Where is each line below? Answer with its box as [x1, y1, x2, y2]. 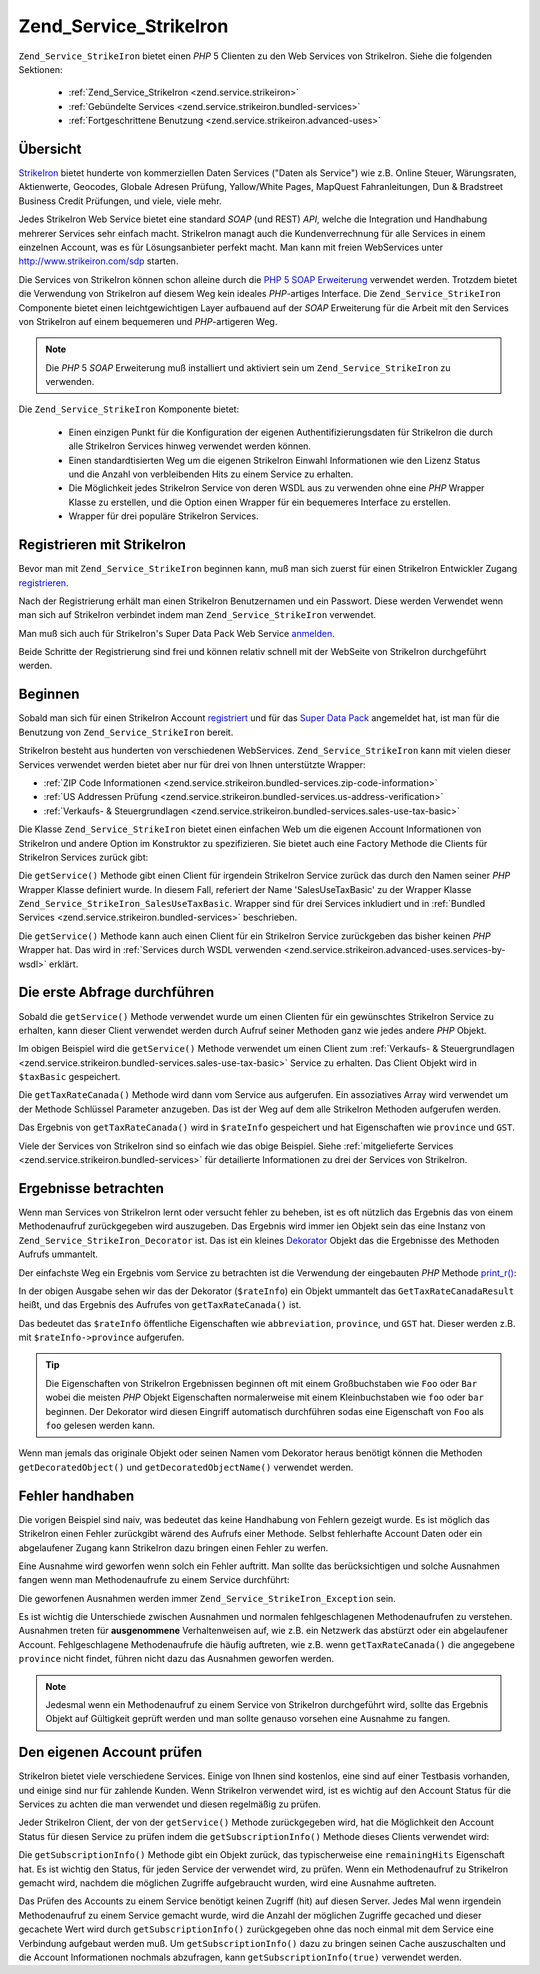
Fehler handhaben [18, 1487, 135, 1504]
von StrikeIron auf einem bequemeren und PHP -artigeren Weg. [18, 315, 278, 327]
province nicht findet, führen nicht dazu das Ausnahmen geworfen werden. [18, 1653, 335, 1665]
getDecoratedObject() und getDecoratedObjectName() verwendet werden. [18, 1461, 354, 1473]
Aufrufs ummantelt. [18, 1248, 99, 1260]
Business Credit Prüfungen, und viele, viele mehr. [18, 195, 222, 207]
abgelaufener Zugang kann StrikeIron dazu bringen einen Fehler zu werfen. [18, 1541, 329, 1554]
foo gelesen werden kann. [45, 1420, 155, 1432]
